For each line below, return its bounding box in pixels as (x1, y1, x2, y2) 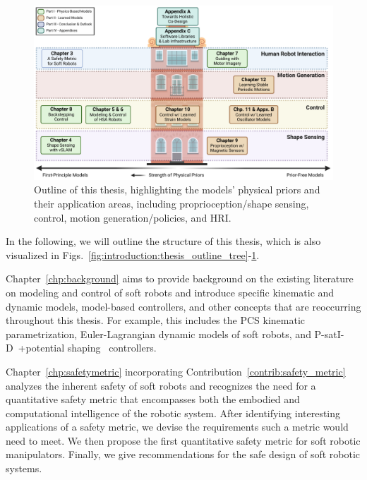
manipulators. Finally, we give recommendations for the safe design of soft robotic (6, 447, 361, 462)
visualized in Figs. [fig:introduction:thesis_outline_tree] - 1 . (6, 247, 260, 262)
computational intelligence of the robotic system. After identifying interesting (6, 405, 341, 420)
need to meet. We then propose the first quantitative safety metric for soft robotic (6, 433, 361, 448)
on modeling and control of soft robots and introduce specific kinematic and (6, 284, 335, 299)
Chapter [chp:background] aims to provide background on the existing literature (6, 271, 354, 286)
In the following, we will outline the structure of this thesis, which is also (6, 234, 321, 248)
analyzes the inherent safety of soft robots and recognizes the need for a (6, 378, 316, 392)
